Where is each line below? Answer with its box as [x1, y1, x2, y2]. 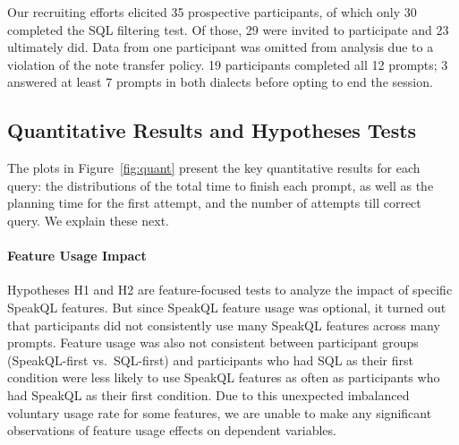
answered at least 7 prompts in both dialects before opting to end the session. [7, 73, 433, 91]
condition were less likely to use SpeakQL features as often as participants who [7, 368, 440, 387]
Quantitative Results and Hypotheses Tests [7, 116, 417, 144]
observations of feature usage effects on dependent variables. [7, 421, 336, 440]
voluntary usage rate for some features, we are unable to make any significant [7, 403, 432, 422]
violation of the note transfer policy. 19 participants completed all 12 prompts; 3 [7, 55, 448, 73]
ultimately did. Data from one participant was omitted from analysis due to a [7, 38, 434, 56]
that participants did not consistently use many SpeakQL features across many [7, 315, 440, 334]
